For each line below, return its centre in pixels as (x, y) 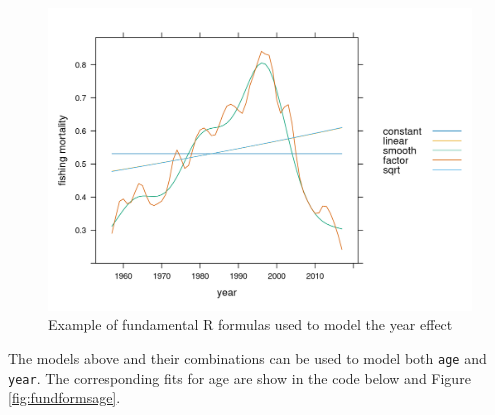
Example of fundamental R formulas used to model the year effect (250, 324)
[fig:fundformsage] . (64, 397)
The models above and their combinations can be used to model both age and (247, 357)
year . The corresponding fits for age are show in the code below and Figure (239, 377)
